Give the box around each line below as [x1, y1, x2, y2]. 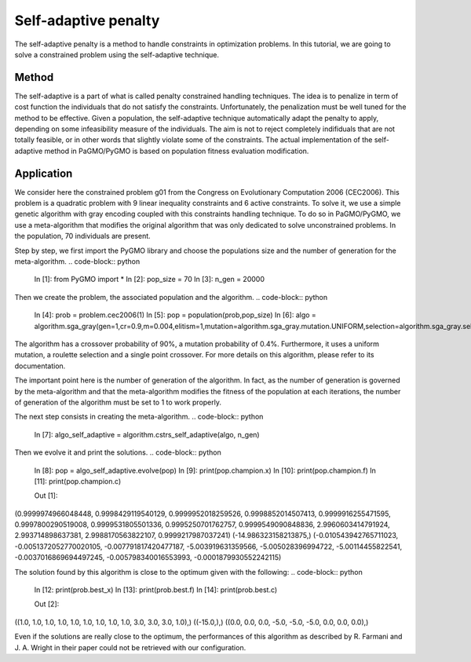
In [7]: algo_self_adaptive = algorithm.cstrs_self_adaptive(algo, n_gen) [34, 430, 260, 439]
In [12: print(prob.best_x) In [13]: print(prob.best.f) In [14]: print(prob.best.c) [34, 585, 278, 594]
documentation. [14, 361, 66, 371]
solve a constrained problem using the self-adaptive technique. [14, 49, 220, 59]
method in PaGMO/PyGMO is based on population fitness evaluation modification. [44, 146, 309, 155]
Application [14, 166, 73, 180]
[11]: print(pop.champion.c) [34, 476, 122, 486]
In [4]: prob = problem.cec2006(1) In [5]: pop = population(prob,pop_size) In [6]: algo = [34, 310, 317, 320]
